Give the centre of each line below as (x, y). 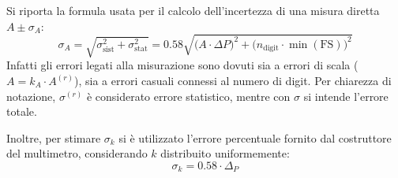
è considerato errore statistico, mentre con (188, 96)
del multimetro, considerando (77, 153)
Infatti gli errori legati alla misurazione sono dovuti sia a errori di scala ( (182, 65)
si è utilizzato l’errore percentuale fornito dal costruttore (255, 137)
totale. (22, 111)
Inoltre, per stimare (54, 137)
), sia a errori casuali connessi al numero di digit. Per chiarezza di (233, 81)
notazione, (31, 96)
